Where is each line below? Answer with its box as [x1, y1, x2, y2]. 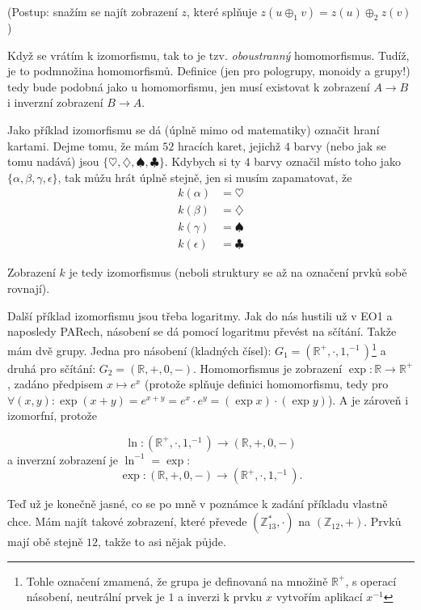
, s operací [345, 572, 397, 589]
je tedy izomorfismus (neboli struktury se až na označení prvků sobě [69, 264, 407, 281]
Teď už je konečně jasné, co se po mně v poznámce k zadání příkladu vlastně [7, 495, 388, 512]
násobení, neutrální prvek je [26, 588, 165, 605]
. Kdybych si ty [164, 153, 241, 170]
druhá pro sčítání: [7, 359, 96, 376]
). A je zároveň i [327, 391, 409, 408]
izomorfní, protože [7, 407, 97, 424]
